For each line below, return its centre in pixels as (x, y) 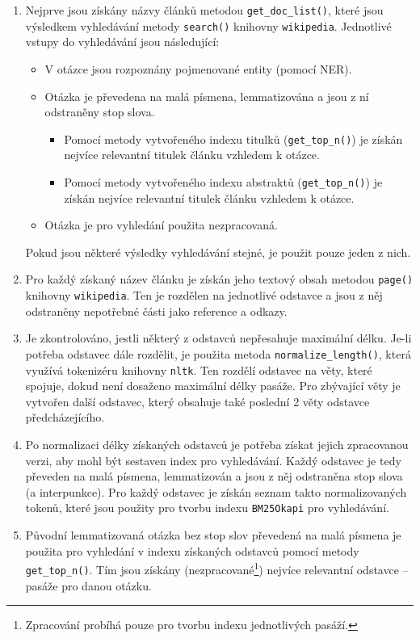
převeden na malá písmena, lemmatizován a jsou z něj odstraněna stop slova (214, 476)
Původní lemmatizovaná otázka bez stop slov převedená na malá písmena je (213, 535)
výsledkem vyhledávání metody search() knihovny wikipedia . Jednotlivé (208, 25)
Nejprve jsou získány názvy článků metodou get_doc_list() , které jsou (204, 10)
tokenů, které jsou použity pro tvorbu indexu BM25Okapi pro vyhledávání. (207, 508)
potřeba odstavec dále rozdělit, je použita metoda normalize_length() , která (218, 353)
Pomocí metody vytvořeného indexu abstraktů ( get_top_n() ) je (223, 181)
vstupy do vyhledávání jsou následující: (122, 42)
